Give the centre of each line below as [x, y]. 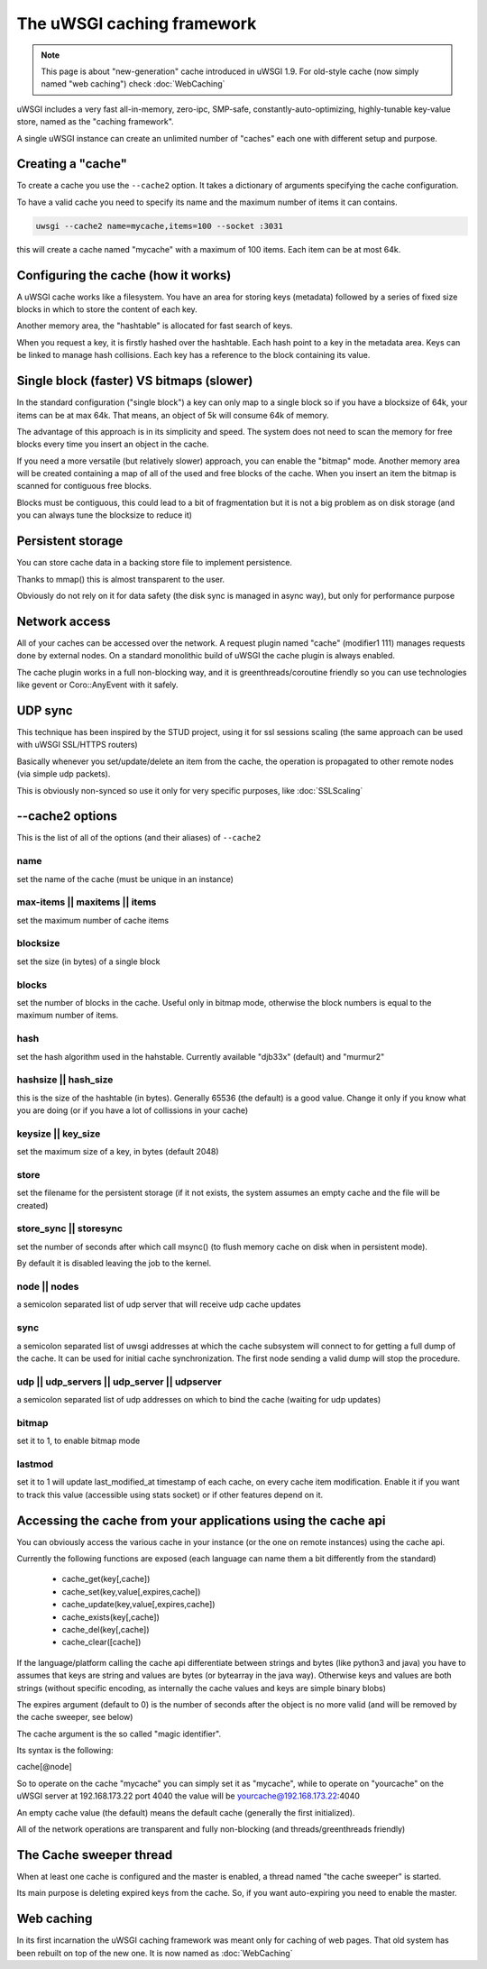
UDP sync [45, 710]
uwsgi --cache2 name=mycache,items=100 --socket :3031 [159, 226]
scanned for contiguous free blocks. [84, 486]
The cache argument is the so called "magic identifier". [119, 1734]
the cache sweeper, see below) [75, 1717]
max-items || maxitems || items [87, 902]
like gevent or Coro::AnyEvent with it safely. [98, 685]
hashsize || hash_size [65, 1080]
